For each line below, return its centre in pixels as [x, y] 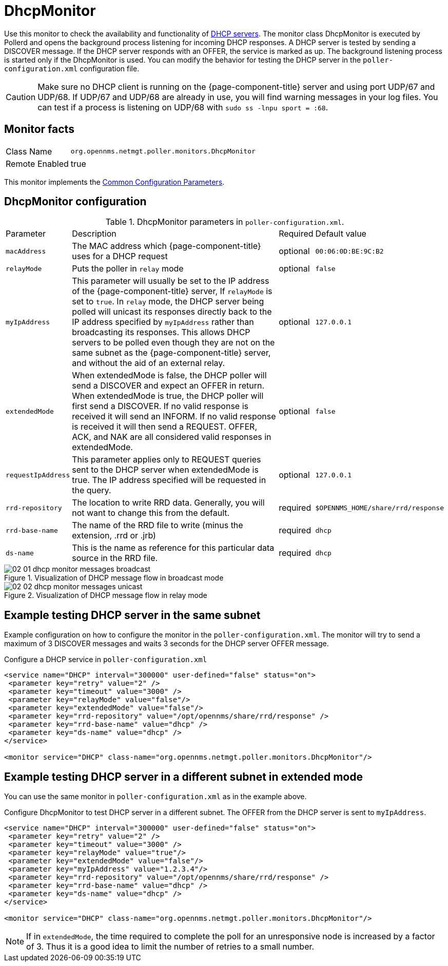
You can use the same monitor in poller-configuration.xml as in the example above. [155, 797]
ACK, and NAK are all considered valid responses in [172, 437]
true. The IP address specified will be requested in [169, 480]
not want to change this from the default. [151, 513]
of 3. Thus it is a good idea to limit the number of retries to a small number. [170, 947]
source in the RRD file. [115, 558]
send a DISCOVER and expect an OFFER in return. [168, 386]
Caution [21, 97]
